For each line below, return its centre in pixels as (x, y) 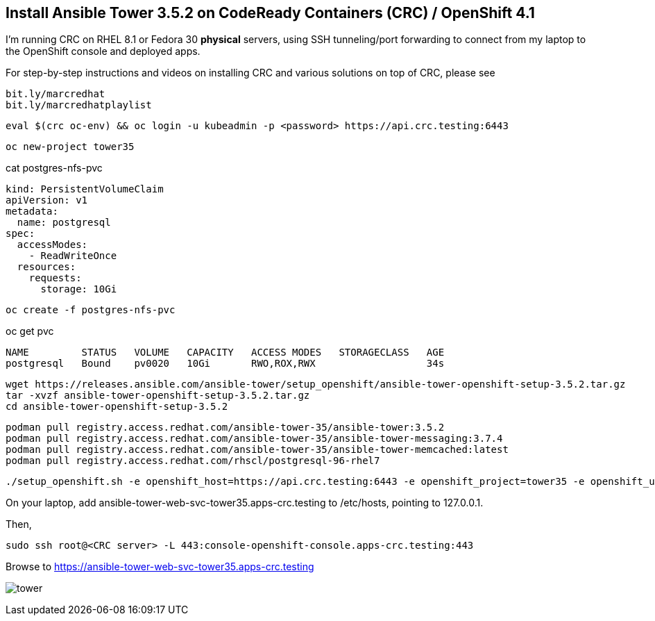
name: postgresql (64, 223)
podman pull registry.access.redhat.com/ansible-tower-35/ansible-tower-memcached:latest (257, 450)
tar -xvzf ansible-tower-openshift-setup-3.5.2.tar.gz (158, 396)
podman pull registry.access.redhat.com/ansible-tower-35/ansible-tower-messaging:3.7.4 (254, 439)
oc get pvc (30, 331)
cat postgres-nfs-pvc (54, 168)
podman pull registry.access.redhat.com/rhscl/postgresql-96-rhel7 (193, 461)
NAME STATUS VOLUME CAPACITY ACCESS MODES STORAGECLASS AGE (225, 353)
